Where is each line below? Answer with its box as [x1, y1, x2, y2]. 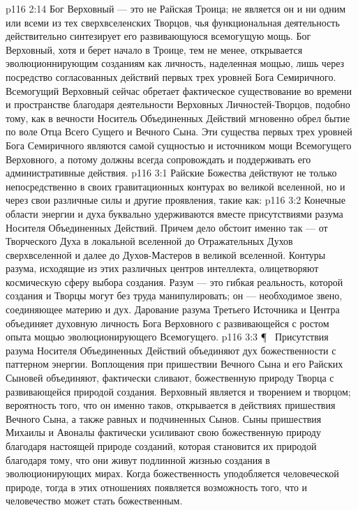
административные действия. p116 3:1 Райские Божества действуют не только [6, 165, 337, 180]
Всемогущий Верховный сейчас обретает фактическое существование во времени [6, 83, 352, 98]
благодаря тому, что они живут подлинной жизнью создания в [6, 452, 270, 467]
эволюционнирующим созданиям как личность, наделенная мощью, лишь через [6, 56, 345, 70]
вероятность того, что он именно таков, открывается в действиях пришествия [6, 398, 336, 412]
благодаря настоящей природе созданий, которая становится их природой [6, 439, 317, 453]
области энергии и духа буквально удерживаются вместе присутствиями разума [6, 206, 343, 220]
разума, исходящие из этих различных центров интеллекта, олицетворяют [6, 261, 319, 276]
